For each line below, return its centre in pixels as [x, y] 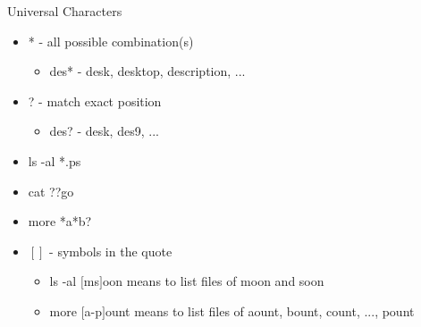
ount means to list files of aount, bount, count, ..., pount [260, 310]
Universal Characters [65, 11]
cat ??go [51, 191]
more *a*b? [60, 221]
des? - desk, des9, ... [104, 131]
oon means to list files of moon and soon [213, 281]
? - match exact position [95, 101]
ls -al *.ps [55, 160]
